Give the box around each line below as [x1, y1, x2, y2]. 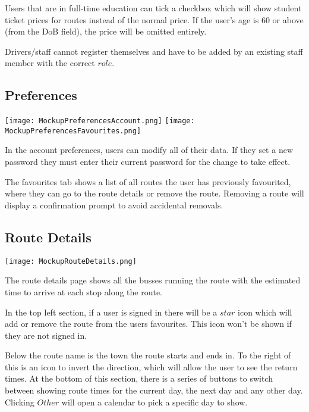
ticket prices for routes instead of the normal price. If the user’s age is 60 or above [5, 13, 304, 26]
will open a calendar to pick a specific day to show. [61, 395, 248, 408]
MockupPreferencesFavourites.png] [5, 126, 141, 135]
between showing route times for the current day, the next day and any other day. [5, 384, 303, 397]
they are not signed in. [5, 329, 87, 341]
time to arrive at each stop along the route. [5, 285, 163, 298]
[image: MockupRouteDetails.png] [5, 257, 137, 266]
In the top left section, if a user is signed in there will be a [5, 305, 217, 318]
